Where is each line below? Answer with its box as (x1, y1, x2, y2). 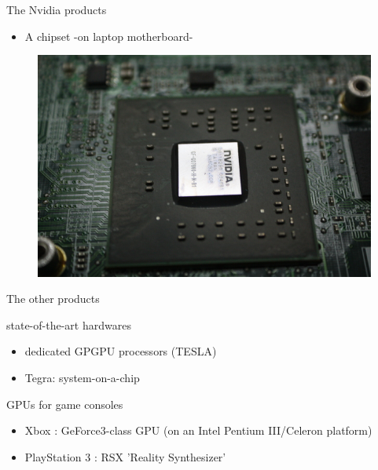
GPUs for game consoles (6, 395, 123, 412)
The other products (6, 290, 100, 307)
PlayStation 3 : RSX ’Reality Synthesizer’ (24, 448, 226, 465)
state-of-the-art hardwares (6, 316, 131, 333)
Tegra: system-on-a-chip (24, 370, 140, 385)
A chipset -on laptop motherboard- (24, 27, 193, 44)
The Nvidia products (6, 2, 107, 17)
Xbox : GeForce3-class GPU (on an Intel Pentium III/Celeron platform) (24, 422, 372, 439)
